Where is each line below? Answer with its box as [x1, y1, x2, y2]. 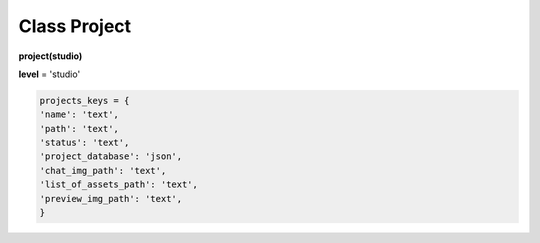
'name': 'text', [39, 109, 120, 120]
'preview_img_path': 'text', [39, 193, 183, 204]
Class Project [18, 15, 132, 37]
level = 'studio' [18, 68, 81, 80]
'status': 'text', [39, 137, 130, 149]
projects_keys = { [39, 95, 130, 106]
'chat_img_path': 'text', [39, 165, 167, 176]
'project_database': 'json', [39, 151, 183, 162]
